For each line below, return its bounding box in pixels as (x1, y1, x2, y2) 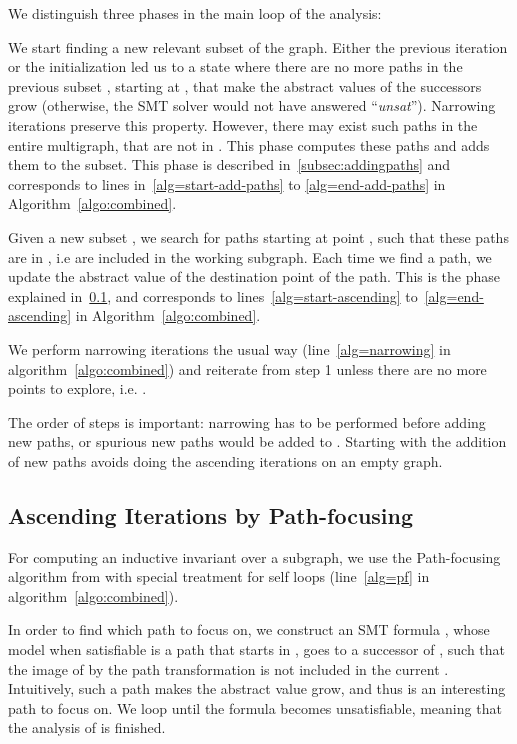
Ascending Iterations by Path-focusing (8, 499, 414, 530)
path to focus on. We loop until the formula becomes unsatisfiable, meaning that (8, 697, 502, 718)
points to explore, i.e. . (8, 378, 147, 399)
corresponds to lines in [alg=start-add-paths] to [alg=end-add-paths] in (8, 173, 446, 194)
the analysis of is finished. (8, 717, 166, 738)
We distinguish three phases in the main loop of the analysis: (8, 3, 382, 23)
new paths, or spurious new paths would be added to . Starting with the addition (8, 431, 507, 452)
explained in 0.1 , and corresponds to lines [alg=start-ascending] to (8, 285, 418, 306)
